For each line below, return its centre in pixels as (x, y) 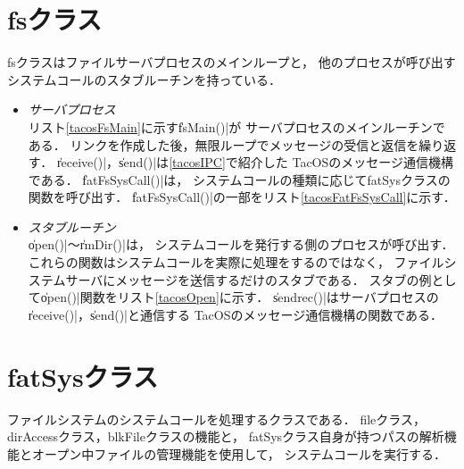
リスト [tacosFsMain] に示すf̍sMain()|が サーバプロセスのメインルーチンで (236, 126)
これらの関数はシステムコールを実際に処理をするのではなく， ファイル (236, 262)
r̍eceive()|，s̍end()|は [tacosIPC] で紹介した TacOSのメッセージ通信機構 (255, 162)
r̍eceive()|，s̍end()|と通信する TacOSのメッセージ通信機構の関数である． (236, 314)
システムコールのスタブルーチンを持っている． (144, 79)
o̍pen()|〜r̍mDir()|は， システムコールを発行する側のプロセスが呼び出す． (241, 244)
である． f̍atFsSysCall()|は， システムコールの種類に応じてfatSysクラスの (239, 179)
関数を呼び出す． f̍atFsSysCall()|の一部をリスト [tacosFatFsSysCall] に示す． (242, 197)
